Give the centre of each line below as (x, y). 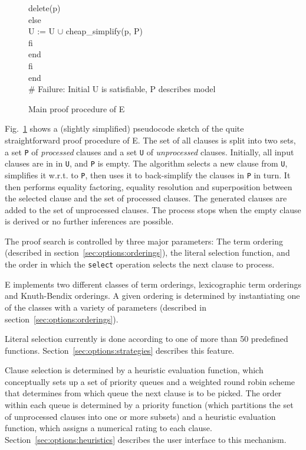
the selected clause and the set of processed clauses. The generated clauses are (146, 198)
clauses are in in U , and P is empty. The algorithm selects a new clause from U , (146, 163)
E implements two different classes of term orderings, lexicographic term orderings (153, 284)
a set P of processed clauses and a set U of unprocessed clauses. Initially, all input (149, 151)
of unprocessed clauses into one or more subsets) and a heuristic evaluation (140, 416)
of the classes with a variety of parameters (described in (106, 307)
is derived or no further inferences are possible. (89, 221)
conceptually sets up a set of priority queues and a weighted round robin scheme (150, 381)
